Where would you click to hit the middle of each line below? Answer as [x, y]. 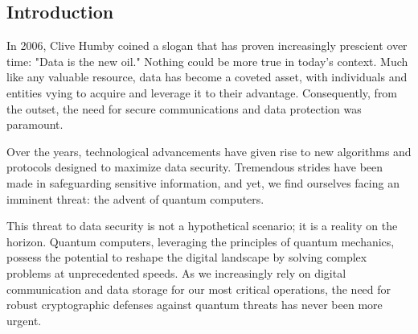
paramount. [35, 124]
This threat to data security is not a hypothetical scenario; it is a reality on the [202, 226]
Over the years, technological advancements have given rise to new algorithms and [209, 151]
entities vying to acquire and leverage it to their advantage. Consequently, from [202, 92]
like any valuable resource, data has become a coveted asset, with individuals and [207, 77]
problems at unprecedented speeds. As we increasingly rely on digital [176, 272]
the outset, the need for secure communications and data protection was [184, 108]
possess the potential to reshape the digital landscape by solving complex [187, 257]
